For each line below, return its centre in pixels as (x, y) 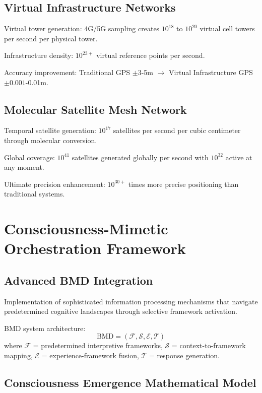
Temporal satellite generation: (50, 130)
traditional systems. (35, 194)
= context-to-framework (209, 345)
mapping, (18, 355)
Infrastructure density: (39, 55)
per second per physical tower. (51, 38)
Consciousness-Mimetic (86, 228)
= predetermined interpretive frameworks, (98, 345)
